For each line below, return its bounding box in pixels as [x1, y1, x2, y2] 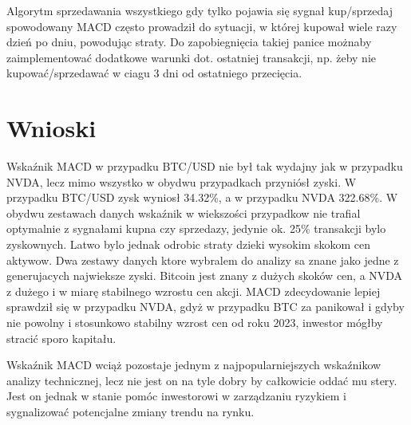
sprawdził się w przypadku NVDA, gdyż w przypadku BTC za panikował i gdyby [6, 298, 405, 315]
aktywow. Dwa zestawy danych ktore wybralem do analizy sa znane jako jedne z [6, 251, 399, 268]
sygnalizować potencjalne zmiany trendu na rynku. [6, 403, 255, 419]
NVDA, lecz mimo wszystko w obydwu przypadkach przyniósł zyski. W [6, 173, 357, 190]
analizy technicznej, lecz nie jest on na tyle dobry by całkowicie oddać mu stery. [6, 372, 397, 388]
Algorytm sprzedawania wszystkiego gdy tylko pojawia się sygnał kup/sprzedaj [6, 2, 393, 18]
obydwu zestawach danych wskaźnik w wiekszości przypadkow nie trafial [6, 204, 361, 221]
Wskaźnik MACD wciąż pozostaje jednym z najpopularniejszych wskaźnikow [6, 356, 381, 373]
